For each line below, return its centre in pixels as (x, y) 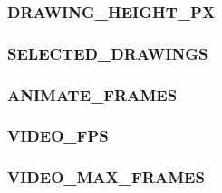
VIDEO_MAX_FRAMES (106, 177)
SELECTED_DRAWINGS (108, 53)
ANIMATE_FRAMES (92, 94)
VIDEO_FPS (58, 136)
